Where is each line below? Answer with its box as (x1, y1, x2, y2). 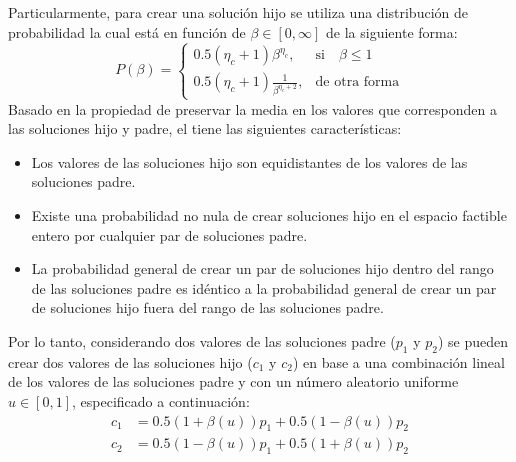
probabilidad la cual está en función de (8, 21, 246, 42)
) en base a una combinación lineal (292, 351, 505, 372)
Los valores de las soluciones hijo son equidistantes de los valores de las (31, 151, 468, 172)
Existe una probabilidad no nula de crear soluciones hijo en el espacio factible (31, 205, 507, 225)
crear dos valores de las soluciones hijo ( (8, 351, 253, 372)
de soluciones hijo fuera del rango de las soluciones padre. (31, 297, 384, 318)
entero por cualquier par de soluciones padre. (31, 224, 308, 245)
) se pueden (437, 330, 509, 351)
